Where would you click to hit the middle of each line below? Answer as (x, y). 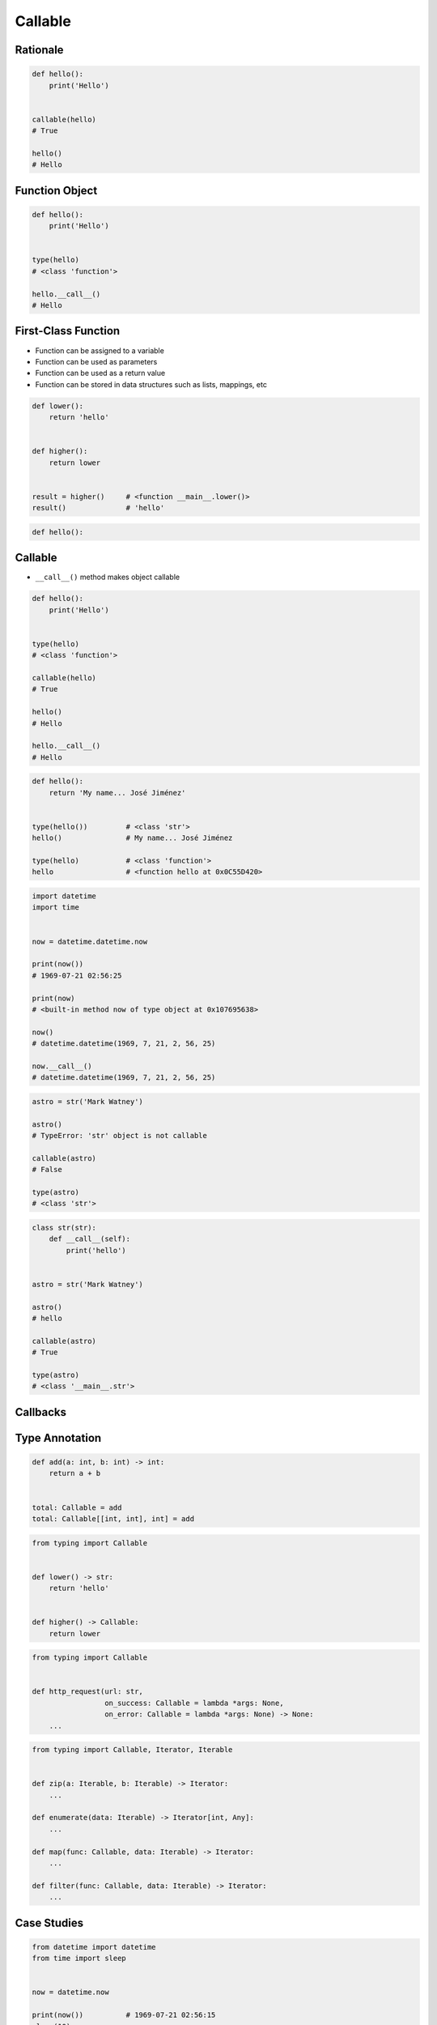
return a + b (75, 1473)
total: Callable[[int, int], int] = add (113, 1518)
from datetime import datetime (94, 1947)
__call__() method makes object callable (108, 577)
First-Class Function (68, 331)
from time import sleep (79, 1959)
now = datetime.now (70, 1992)
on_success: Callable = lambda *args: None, (194, 1703)
